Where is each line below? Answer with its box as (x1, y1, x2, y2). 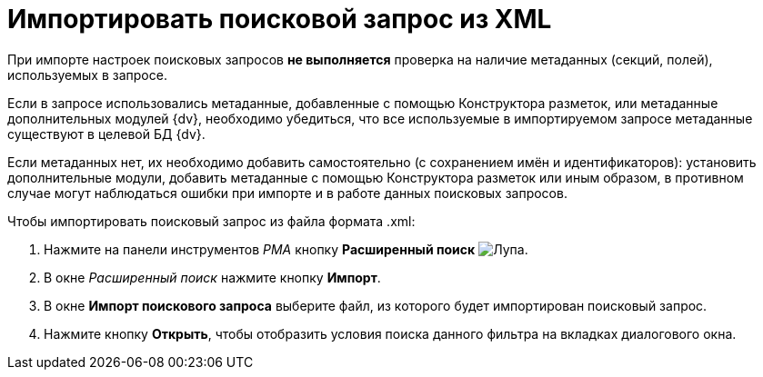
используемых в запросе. (7, 66, 167, 83)
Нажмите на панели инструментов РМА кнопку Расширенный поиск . (44, 241, 528, 257)
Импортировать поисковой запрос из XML (7, 4, 552, 35)
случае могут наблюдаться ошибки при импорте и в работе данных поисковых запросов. (7, 184, 567, 201)
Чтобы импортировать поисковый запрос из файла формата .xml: (7, 213, 416, 229)
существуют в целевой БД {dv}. (7, 125, 206, 142)
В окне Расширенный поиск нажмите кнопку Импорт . (44, 269, 381, 285)
